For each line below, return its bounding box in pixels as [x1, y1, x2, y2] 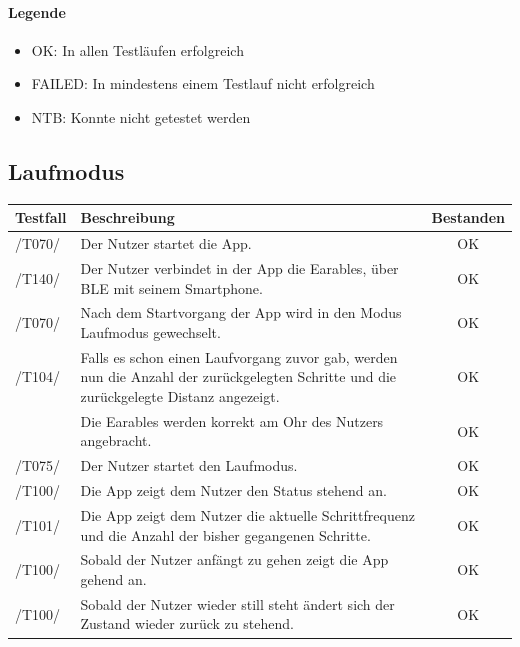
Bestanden [431, 207, 505, 228]
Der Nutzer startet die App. [80, 233, 252, 254]
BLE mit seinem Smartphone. [80, 277, 263, 298]
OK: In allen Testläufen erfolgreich [31, 39, 244, 60]
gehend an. [80, 569, 147, 590]
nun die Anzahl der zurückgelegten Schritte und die [80, 366, 397, 387]
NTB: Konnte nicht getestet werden [31, 106, 251, 127]
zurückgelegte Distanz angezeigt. [80, 386, 280, 407]
